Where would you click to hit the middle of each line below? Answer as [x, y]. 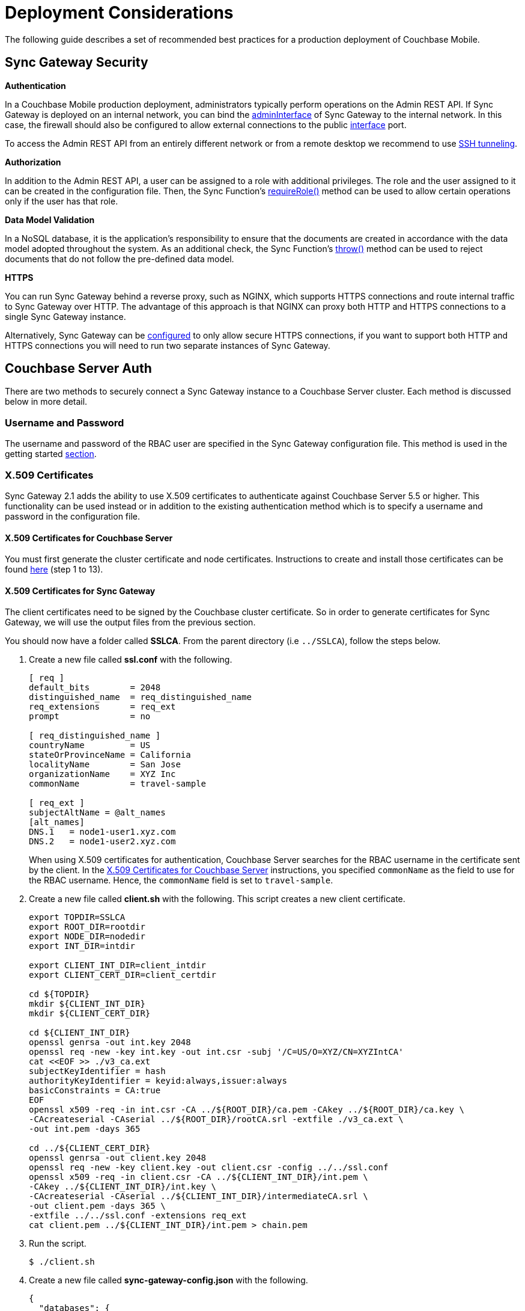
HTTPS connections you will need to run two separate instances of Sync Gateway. [168, 345]
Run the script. [58, 1244]
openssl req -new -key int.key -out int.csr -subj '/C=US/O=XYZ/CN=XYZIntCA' [216, 1052]
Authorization [33, 162]
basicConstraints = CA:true [95, 1091]
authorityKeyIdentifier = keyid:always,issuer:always [158, 1081]
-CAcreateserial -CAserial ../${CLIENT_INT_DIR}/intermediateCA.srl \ [199, 1196]
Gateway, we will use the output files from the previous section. [130, 622]
